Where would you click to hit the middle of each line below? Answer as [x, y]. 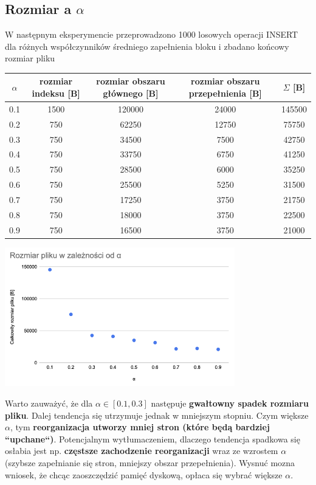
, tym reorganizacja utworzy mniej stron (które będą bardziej [140, 427]
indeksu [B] [56, 93]
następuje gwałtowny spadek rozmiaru [230, 403]
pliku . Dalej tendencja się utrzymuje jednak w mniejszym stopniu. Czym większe [157, 415]
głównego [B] [131, 93]
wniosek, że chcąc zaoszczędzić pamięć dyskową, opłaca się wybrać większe [144, 474]
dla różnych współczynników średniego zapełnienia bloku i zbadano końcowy [147, 46]
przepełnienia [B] [225, 93]
